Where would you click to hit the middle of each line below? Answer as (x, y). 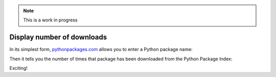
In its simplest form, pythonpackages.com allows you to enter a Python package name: (101, 49)
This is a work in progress (50, 20)
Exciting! (18, 68)
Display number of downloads (58, 37)
